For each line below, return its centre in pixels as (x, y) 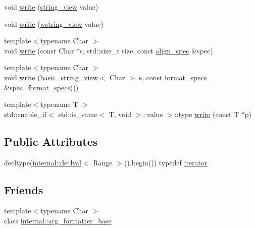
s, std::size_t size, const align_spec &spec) (146, 50)
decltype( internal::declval (43, 162)
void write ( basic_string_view (51, 77)
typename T (59, 104)
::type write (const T (207, 114)
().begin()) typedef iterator (166, 162)
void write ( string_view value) (51, 7)
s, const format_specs (173, 77)
